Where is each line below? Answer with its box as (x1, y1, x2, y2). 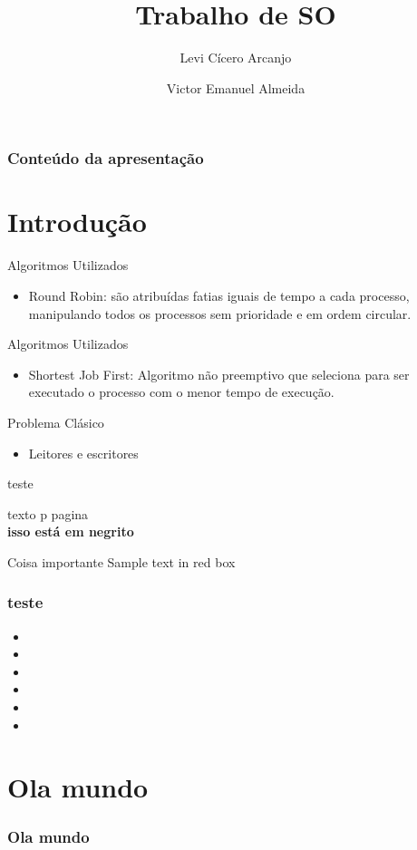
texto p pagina (7, 504, 89, 523)
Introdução (7, 203, 147, 240)
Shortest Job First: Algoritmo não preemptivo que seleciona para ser (28, 364, 410, 383)
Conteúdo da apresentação (7, 147, 204, 169)
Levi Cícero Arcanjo (179, 48, 292, 67)
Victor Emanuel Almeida (166, 78, 305, 97)
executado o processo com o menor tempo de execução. (28, 382, 335, 401)
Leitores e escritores (28, 443, 139, 462)
